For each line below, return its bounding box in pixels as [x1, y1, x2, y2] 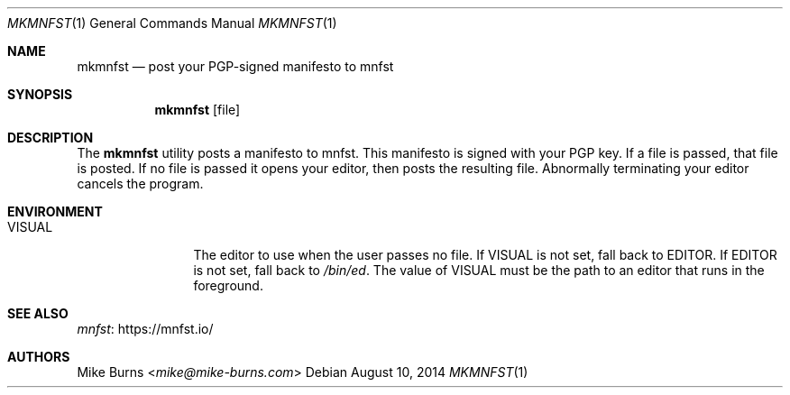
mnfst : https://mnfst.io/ [77, 321, 214, 336]
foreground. [193, 278, 263, 293]
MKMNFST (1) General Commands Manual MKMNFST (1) [7, 15, 337, 31]
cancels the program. [77, 176, 204, 191]
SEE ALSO [7, 306, 69, 321]
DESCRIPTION [7, 130, 94, 145]
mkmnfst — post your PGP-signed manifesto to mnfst [77, 59, 394, 74]
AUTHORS [7, 349, 70, 364]
